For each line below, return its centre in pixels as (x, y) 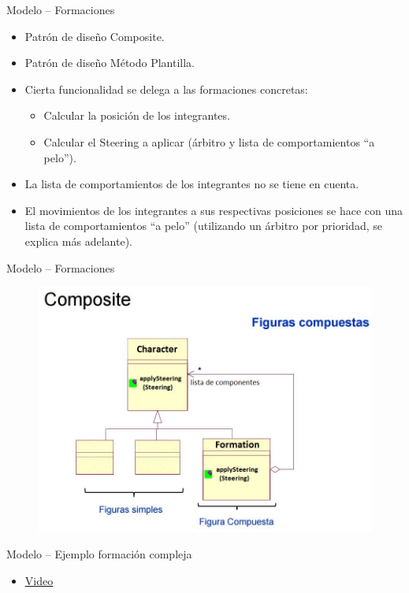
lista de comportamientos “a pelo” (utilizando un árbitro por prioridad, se (203, 226)
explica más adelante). (78, 241)
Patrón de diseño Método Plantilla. (110, 63)
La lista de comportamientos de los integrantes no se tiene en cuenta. (192, 184)
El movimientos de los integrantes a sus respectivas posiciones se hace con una (214, 210)
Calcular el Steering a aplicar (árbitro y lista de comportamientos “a (209, 141)
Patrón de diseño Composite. (95, 36)
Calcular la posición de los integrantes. (137, 115)
